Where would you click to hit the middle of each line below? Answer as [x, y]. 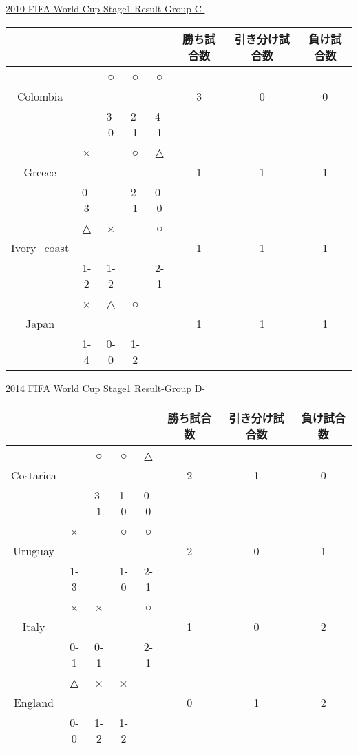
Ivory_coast [40, 247]
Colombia [40, 96]
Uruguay [33, 551]
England [33, 703]
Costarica [34, 475]
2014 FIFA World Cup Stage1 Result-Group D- [105, 387]
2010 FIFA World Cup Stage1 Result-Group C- [105, 8]
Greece [40, 172]
